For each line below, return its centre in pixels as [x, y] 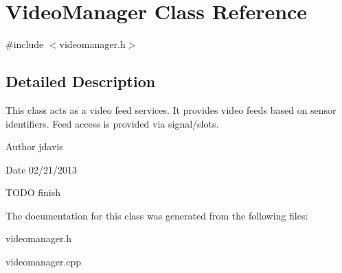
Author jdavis [34, 146]
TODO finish [33, 192]
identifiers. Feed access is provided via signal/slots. [112, 123]
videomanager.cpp [44, 262]
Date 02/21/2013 [42, 169]
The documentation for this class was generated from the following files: [157, 215]
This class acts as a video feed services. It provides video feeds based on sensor [171, 109]
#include [25, 44]
